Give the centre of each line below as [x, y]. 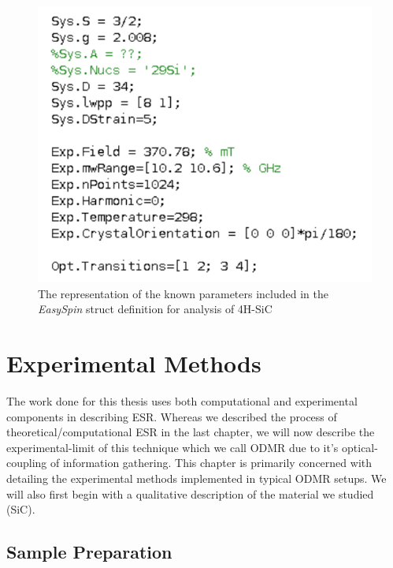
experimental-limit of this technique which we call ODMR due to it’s [172, 447]
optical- [360, 447]
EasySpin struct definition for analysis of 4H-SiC [155, 309]
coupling [27, 463]
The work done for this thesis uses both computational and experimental [182, 400]
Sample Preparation [89, 552]
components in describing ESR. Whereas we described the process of [172, 416]
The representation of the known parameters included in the [183, 293]
